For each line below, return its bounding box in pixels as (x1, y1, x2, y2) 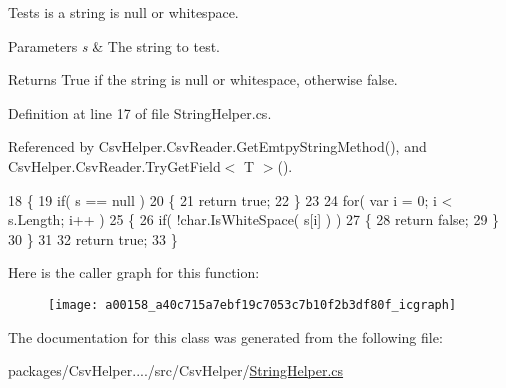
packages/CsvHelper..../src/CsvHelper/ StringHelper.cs (8, 360, 344, 381)
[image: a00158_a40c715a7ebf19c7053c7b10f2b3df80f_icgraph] (48, 297, 457, 312)
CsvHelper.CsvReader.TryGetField (8, 155, 221, 176)
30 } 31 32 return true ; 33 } (8, 228, 178, 249)
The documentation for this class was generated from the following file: (8, 326, 443, 347)
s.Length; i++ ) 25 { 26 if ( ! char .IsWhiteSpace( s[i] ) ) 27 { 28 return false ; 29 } (8, 209, 500, 230)
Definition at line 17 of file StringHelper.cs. (8, 102, 272, 123)
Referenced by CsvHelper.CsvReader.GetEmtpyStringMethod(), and (8, 136, 427, 157)
